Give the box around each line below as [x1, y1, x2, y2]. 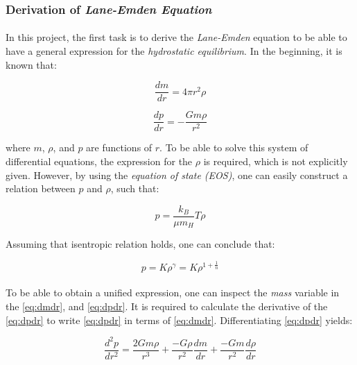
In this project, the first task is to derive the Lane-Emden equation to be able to [6, 30, 347, 44]
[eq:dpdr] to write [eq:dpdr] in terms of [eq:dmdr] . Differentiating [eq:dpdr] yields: [6, 312, 353, 327]
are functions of [86, 140, 153, 155]
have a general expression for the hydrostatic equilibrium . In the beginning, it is [6, 44, 342, 58]
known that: [6, 57, 57, 71]
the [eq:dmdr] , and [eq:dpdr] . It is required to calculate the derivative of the [6, 298, 328, 313]
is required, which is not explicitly [203, 153, 348, 168]
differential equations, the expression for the [6, 153, 193, 168]
